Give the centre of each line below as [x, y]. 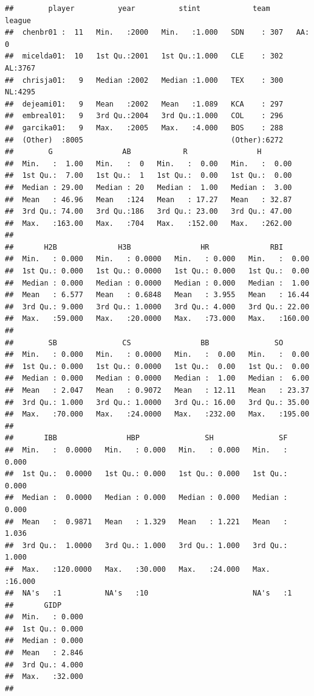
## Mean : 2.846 [44, 653]
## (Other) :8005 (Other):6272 [144, 140]
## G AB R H [133, 152]
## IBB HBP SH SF [146, 438]
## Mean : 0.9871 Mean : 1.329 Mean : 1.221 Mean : [146, 522]
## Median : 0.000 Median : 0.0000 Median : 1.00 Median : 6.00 [157, 378]
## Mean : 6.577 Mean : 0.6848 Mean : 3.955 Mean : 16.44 [157, 295]
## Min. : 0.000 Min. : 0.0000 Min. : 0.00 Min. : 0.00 [157, 355]
